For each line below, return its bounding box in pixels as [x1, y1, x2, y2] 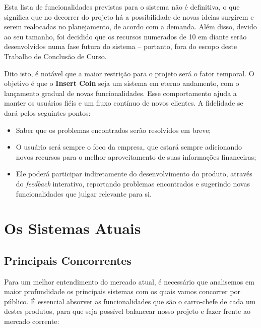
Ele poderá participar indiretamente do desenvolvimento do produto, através [16, 168, 252, 179]
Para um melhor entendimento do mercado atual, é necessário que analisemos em [4, 276, 254, 287]
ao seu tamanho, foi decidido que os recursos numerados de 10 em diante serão [4, 31, 247, 41]
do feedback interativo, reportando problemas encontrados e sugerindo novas [16, 178, 250, 189]
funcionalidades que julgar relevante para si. [16, 188, 152, 199]
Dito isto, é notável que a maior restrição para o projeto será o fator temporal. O [4, 68, 254, 78]
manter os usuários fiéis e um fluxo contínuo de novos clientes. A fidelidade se [4, 98, 243, 108]
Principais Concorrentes [4, 252, 132, 268]
